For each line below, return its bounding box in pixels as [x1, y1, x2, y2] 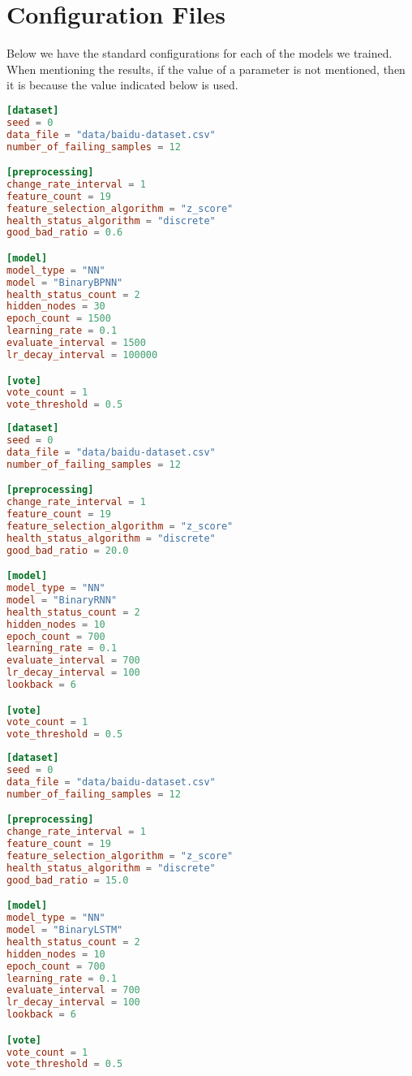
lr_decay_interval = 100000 [6, 348, 158, 361]
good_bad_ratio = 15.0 [6, 874, 129, 886]
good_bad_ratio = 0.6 [6, 227, 123, 239]
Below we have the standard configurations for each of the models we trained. [6, 45, 393, 62]
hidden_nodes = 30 [6, 300, 105, 313]
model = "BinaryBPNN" [6, 276, 123, 288]
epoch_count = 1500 [6, 313, 111, 325]
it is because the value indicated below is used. [6, 76, 238, 93]
